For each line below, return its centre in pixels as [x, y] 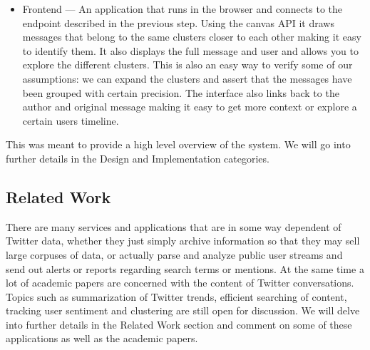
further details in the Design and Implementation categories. [138, 158]
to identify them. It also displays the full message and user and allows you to [190, 50]
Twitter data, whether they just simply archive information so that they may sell [183, 241]
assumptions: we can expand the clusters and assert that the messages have [187, 78]
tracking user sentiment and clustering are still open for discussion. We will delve [183, 310]
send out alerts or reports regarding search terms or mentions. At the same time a [185, 268]
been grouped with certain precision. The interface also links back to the [181, 92]
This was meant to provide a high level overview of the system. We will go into [178, 144]
